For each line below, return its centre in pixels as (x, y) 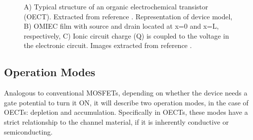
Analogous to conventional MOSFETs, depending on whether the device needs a (126, 93)
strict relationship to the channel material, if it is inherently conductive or (116, 121)
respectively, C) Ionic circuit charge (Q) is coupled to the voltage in (126, 35)
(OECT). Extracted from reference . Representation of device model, (128, 16)
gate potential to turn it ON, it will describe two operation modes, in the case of (126, 102)
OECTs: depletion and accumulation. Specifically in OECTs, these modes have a (126, 112)
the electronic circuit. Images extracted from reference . (108, 45)
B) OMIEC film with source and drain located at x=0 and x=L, (121, 26)
